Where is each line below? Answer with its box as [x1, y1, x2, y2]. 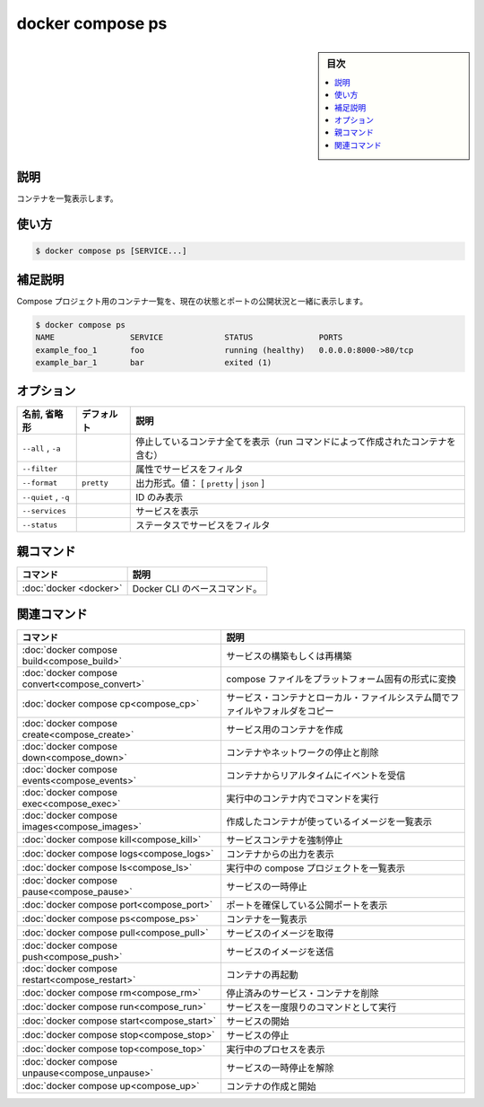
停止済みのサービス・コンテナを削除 [226, 988, 380, 1000]
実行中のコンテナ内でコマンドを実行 [226, 793, 380, 805]
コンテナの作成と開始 [226, 1080, 317, 1093]
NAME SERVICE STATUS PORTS [35, 332, 343, 343]
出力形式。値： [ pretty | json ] [135, 477, 264, 489]
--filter [22, 463, 58, 473]
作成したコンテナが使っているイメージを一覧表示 [226, 815, 432, 828]
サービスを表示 [135, 505, 199, 518]
